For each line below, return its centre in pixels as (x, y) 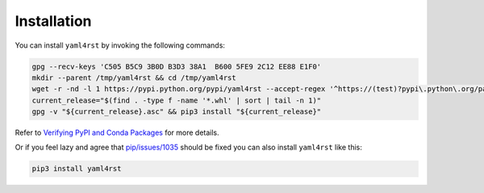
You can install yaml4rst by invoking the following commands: (120, 45)
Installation (53, 21)
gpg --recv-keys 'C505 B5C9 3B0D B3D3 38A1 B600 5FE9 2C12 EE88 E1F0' (177, 66)
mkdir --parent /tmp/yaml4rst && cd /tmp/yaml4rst (134, 78)
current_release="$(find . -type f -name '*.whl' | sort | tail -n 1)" (177, 100)
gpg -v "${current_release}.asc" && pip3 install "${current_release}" (177, 112)
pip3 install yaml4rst (77, 169)
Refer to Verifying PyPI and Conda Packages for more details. (117, 132)
